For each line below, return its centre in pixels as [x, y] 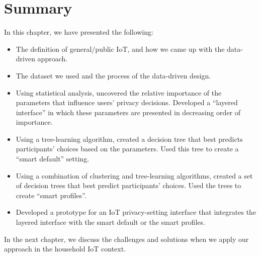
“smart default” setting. [53, 159]
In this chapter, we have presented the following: [79, 32]
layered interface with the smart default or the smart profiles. [110, 222]
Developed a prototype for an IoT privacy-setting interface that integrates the [136, 212]
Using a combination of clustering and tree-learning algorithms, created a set [134, 175]
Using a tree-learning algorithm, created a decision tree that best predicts [129, 139]
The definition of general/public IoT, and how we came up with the [120, 49]
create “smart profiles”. [51, 195]
